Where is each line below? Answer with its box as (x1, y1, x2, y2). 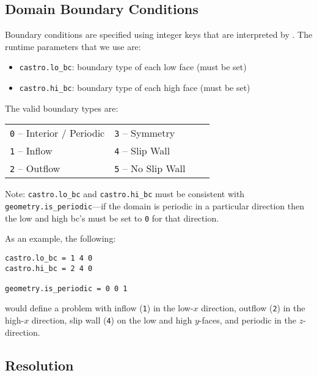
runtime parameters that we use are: (5, 40, 141, 52)
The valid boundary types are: (5, 101, 118, 114)
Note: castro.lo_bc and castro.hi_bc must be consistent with (5, 187, 245, 200)
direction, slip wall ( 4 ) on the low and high (31, 314, 192, 327)
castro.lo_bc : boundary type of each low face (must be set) (19, 60, 247, 73)
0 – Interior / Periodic (10, 126, 105, 140)
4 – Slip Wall (114, 143, 170, 158)
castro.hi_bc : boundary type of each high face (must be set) (19, 81, 250, 94)
